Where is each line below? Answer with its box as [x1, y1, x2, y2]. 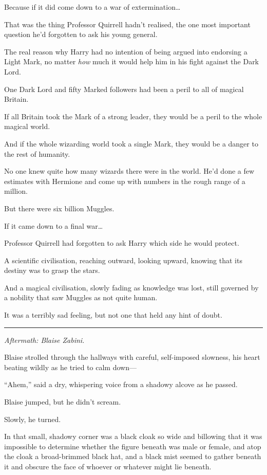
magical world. [4, 121, 50, 132]
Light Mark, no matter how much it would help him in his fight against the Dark [4, 56, 259, 67]
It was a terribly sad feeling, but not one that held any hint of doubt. [4, 309, 222, 320]
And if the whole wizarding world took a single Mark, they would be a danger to [4, 138, 258, 149]
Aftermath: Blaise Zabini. [4, 334, 85, 345]
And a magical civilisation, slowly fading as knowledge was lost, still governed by [4, 282, 259, 293]
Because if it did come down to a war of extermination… [4, 2, 181, 12]
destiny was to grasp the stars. [4, 265, 100, 276]
